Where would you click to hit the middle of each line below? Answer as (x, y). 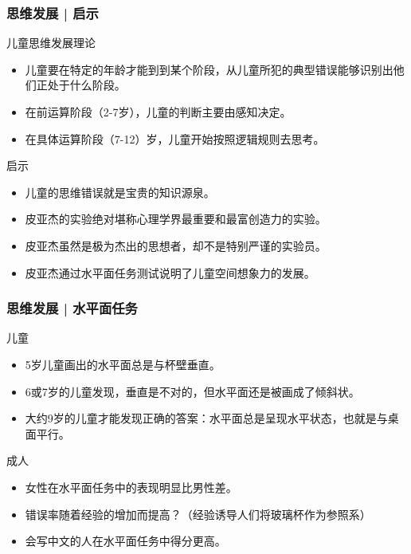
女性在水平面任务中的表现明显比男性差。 (131, 487)
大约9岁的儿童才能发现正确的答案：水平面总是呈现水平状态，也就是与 (206, 418)
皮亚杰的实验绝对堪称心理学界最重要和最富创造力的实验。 (176, 219)
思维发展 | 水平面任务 (72, 308)
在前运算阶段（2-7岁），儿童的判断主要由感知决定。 (158, 112)
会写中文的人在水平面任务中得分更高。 (125, 541)
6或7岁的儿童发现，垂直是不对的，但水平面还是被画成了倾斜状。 (192, 391)
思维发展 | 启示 (53, 12)
